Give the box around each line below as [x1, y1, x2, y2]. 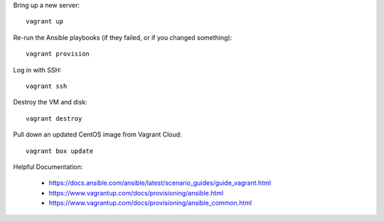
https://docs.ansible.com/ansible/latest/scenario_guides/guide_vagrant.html [48, 178, 272, 188]
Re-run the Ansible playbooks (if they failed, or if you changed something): [13, 33, 233, 42]
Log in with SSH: [13, 65, 62, 74]
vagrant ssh [26, 82, 68, 90]
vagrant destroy [26, 114, 82, 122]
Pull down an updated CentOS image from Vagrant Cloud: [13, 130, 182, 139]
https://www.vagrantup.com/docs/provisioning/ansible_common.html [48, 199, 252, 207]
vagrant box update [26, 146, 94, 155]
